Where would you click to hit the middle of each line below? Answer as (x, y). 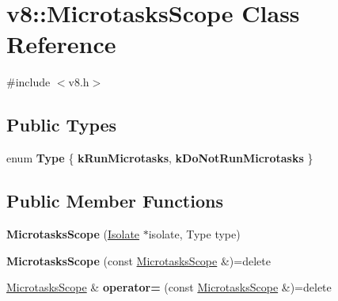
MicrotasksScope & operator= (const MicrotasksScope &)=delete (169, 287)
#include (28, 82)
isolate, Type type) (194, 233)
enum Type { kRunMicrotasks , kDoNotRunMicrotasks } (160, 158)
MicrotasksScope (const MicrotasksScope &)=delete (139, 260)
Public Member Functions (115, 201)
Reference (61, 44)
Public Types (62, 125)
